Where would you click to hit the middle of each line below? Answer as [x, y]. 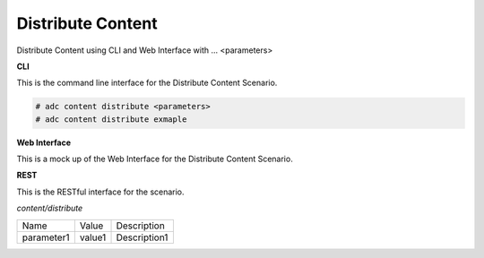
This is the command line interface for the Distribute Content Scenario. [147, 83]
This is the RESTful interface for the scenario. [100, 192]
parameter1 [46, 237]
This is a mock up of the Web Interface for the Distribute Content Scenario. [155, 159]
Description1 [142, 237]
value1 [93, 237]
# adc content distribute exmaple [111, 119]
